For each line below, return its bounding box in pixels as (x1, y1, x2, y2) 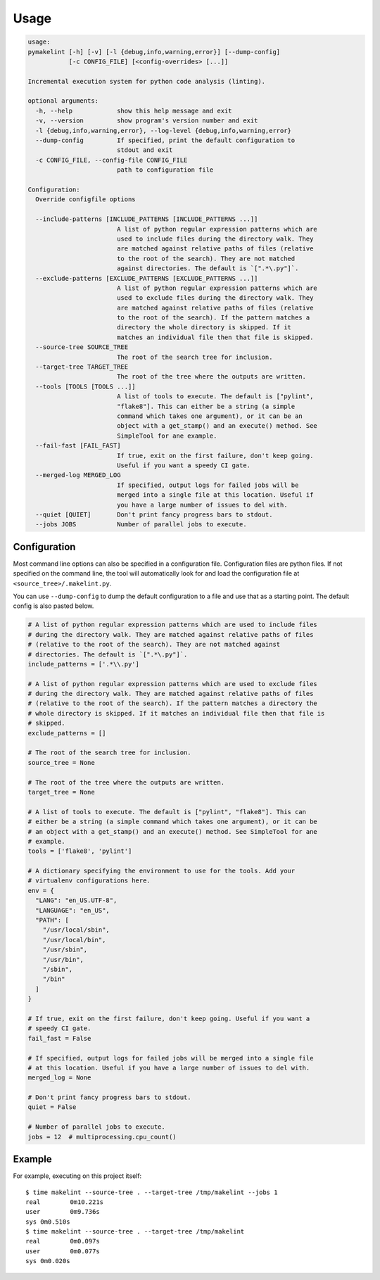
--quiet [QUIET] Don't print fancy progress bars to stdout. (35, 510, 273, 519)
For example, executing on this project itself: (13, 1172, 142, 1180)
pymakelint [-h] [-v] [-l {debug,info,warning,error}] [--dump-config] (27, 48, 281, 56)
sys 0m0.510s (25, 1217, 70, 1226)
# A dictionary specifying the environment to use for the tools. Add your (27, 867, 296, 875)
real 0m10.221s (25, 1198, 104, 1206)
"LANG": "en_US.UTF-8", (35, 896, 118, 904)
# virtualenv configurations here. (27, 877, 151, 885)
